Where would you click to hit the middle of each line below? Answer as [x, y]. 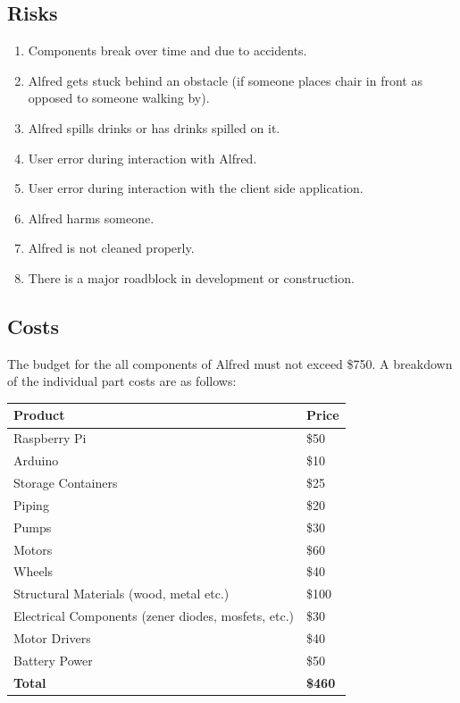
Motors [33, 549]
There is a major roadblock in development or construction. [191, 277]
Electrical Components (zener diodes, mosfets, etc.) [154, 616]
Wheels [33, 571]
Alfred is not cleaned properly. [111, 248]
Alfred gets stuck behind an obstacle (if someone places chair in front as [225, 80]
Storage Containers [66, 482]
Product [39, 415]
